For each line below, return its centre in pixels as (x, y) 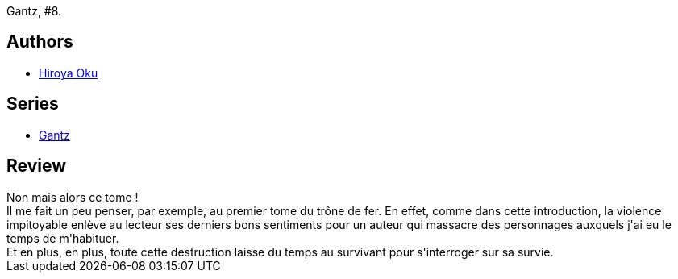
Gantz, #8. (34, 11)
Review (37, 166)
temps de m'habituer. (63, 238)
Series (33, 104)
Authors (40, 42)
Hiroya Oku (69, 73)
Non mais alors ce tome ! (73, 197)
